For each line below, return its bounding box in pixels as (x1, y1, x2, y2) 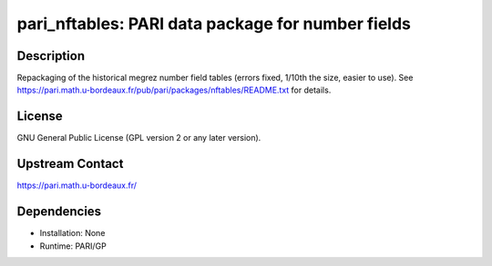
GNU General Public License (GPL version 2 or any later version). (16, 133, 261, 143)
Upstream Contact (16, 156, 124, 172)
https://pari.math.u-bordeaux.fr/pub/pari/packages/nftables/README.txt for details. (16, 84, 332, 95)
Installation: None (39, 228, 106, 239)
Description (16, 48, 86, 64)
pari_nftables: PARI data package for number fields (16, 14, 412, 34)
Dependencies (16, 204, 102, 220)
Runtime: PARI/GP (39, 241, 107, 251)
